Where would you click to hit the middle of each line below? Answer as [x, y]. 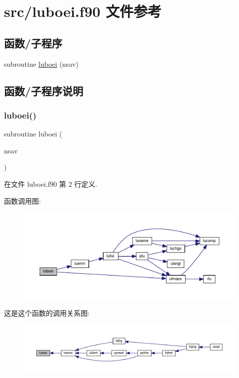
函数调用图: [22, 200]
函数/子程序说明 [44, 90]
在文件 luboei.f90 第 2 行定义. [51, 184]
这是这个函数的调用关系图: [47, 313]
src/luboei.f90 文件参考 [83, 11]
